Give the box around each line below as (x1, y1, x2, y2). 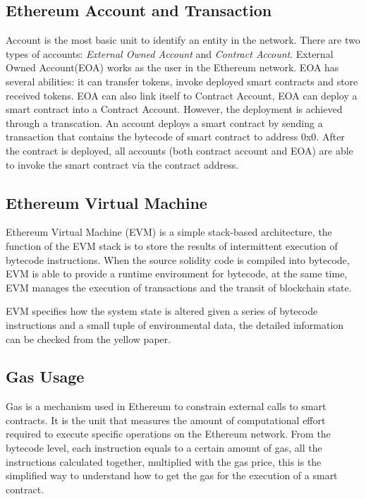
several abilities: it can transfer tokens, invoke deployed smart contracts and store (6, 73, 358, 88)
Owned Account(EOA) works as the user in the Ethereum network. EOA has (6, 60, 339, 75)
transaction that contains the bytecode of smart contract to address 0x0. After (6, 129, 345, 144)
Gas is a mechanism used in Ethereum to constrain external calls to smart (6, 399, 327, 414)
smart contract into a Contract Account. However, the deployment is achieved (6, 102, 343, 116)
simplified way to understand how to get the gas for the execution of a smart (6, 468, 338, 483)
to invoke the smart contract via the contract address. (6, 157, 239, 172)
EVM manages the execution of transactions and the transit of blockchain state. (6, 279, 352, 294)
